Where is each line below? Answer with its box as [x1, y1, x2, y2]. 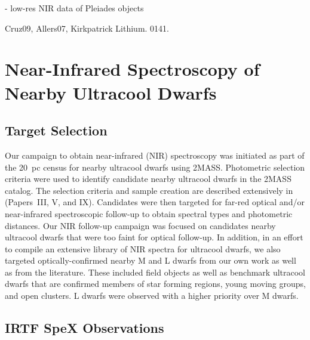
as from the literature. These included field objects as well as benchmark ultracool [5, 265, 306, 278]
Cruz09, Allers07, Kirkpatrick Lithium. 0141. [5, 21, 170, 34]
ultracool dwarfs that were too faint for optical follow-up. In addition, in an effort [5, 231, 303, 243]
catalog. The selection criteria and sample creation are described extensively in [5, 184, 293, 196]
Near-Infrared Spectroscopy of [5, 57, 260, 81]
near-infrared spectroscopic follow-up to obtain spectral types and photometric [5, 207, 293, 220]
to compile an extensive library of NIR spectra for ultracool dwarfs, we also [5, 242, 281, 255]
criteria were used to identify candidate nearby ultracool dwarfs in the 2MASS [5, 172, 291, 185]
